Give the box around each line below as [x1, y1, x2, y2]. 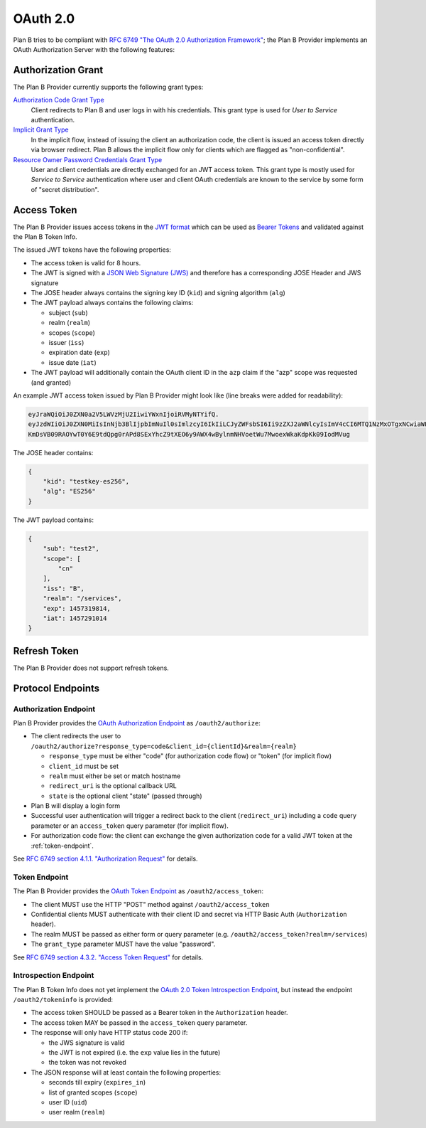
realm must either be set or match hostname [48, 772, 181, 780]
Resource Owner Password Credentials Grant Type [13, 155, 163, 164]
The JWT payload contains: [13, 516, 94, 524]
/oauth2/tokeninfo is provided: [13, 996, 114, 1004]
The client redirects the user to [31, 732, 121, 740]
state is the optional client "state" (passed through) [48, 792, 202, 800]
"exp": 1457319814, [43, 605, 111, 612]
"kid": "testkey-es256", [43, 477, 130, 486]
